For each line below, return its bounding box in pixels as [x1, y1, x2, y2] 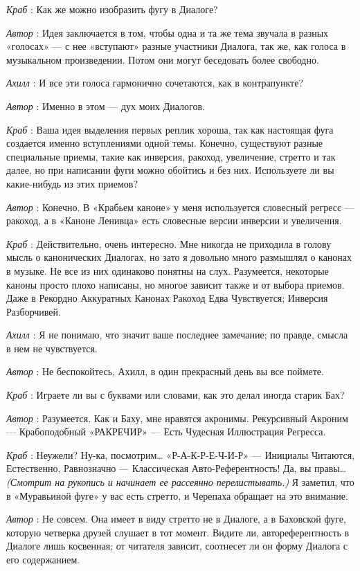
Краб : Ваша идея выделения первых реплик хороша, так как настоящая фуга [6, 122, 334, 136]
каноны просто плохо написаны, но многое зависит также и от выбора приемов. [6, 277, 345, 291]
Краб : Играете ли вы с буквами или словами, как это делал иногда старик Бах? [6, 388, 345, 402]
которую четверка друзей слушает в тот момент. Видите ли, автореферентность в [6, 525, 350, 539]
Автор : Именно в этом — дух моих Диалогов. [6, 98, 205, 113]
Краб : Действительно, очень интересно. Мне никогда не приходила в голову [6, 236, 332, 251]
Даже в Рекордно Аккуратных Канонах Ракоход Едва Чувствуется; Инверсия [6, 291, 328, 305]
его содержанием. [6, 552, 80, 566]
